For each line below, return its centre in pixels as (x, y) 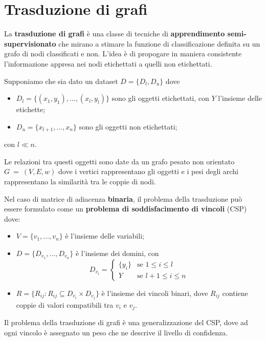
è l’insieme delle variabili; (105, 236)
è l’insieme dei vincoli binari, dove (155, 293)
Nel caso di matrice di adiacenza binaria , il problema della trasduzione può (123, 198)
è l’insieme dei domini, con (117, 253)
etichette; (31, 109)
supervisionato (30, 43)
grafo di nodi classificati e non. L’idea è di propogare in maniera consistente (123, 54)
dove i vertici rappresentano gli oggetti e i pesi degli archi (148, 171)
